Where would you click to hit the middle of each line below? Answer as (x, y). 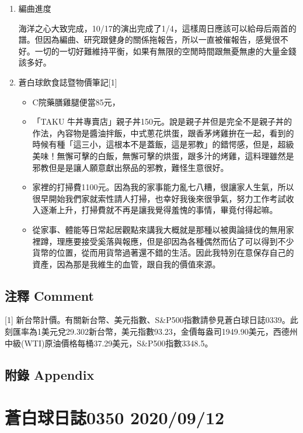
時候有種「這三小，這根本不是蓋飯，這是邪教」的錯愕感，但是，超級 (163, 144)
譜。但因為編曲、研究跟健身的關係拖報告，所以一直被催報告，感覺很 (149, 39)
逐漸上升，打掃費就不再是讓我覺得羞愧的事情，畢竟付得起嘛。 (159, 210)
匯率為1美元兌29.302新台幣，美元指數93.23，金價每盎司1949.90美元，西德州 (155, 331)
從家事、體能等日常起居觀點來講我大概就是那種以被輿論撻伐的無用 (159, 229)
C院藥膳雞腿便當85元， (76, 102)
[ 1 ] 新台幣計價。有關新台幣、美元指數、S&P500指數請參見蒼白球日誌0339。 (147, 320)
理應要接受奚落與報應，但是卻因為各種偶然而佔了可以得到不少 (175, 241)
